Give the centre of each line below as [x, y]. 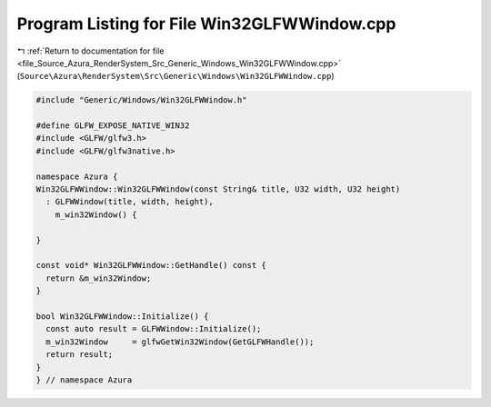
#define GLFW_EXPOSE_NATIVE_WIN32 [113, 126]
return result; [80, 355]
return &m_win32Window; [99, 278]
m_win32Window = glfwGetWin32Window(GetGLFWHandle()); [180, 342]
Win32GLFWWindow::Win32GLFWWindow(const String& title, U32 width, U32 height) [218, 189]
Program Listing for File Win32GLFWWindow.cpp [206, 24]
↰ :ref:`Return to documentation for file [90, 51]
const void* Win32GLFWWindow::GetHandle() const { [151, 265]
